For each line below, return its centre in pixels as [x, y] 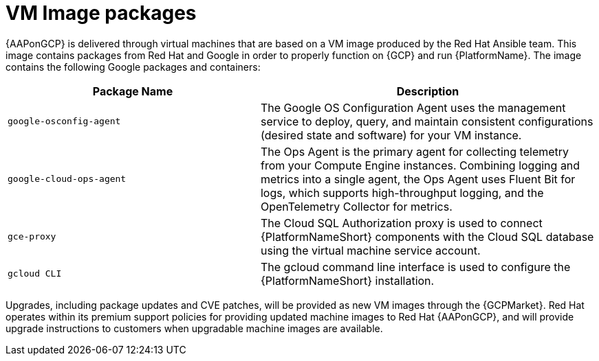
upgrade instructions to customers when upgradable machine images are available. [194, 328]
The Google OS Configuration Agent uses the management [413, 107]
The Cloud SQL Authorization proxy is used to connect [401, 223]
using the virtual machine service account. [370, 250]
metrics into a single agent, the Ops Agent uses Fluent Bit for [418, 179]
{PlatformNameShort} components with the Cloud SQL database [427, 236]
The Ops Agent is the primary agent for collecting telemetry [415, 151]
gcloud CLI [35, 274]
